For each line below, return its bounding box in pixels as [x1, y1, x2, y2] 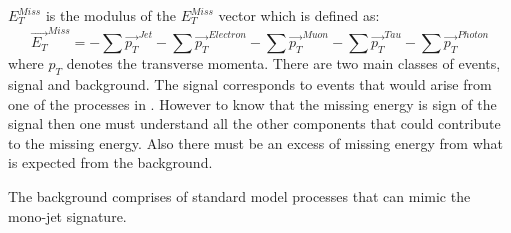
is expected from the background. [8, 152, 213, 173]
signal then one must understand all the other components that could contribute [8, 113, 501, 134]
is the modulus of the [45, 5, 176, 25]
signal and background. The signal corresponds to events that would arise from [8, 74, 492, 95]
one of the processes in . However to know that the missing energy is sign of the [8, 93, 497, 114]
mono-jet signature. [8, 205, 127, 226]
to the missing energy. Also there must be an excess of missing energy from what [8, 132, 503, 153]
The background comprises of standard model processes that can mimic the [8, 186, 471, 207]
